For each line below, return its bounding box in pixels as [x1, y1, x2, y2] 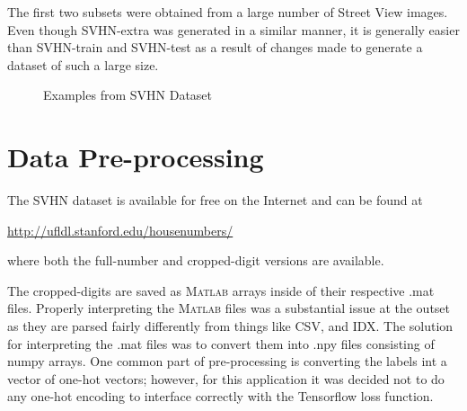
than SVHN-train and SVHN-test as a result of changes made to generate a [7, 38, 423, 57]
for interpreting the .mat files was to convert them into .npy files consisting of [7, 334, 435, 353]
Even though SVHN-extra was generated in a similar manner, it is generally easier [7, 20, 460, 39]
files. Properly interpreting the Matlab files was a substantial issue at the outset [7, 299, 451, 317]
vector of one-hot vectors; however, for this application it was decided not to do [7, 369, 445, 388]
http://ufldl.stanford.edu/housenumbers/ [7, 220, 233, 239]
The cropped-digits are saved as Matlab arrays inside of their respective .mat [7, 281, 435, 299]
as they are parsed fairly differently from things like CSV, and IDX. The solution [7, 317, 454, 335]
